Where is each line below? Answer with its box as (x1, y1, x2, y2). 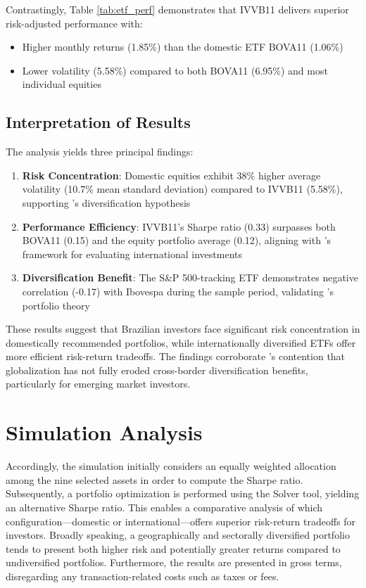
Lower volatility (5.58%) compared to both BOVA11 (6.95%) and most (22, 63, 328, 77)
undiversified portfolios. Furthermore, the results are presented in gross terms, (6, 555, 342, 570)
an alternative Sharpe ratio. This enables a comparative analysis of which (6, 499, 323, 514)
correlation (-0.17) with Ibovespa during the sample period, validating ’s (22, 283, 334, 298)
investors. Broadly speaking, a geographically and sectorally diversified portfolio (6, 528, 350, 542)
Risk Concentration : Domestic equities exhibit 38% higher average (22, 167, 321, 182)
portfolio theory (22, 298, 90, 312)
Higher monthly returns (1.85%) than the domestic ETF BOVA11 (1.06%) (22, 39, 343, 54)
